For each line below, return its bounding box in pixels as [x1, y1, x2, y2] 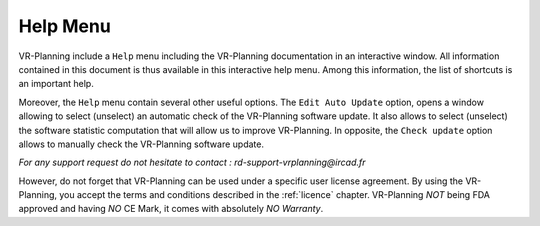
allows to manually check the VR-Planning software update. [18, 138, 265, 150]
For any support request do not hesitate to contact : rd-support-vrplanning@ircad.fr [18, 156, 366, 169]
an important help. [18, 78, 94, 90]
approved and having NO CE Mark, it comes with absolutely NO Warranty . [18, 203, 324, 215]
